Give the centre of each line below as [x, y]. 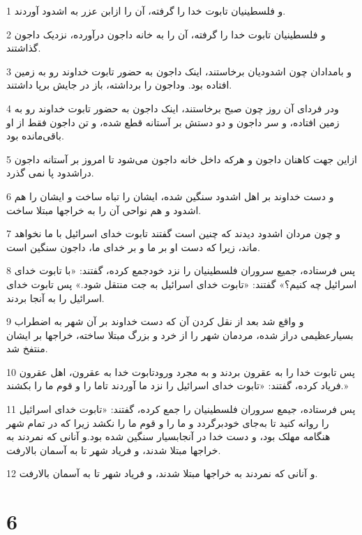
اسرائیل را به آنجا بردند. [55, 297]
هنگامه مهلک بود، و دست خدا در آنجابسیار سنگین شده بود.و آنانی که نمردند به [168, 436]
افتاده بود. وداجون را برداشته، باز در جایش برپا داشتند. [119, 85]
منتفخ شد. [27, 348]
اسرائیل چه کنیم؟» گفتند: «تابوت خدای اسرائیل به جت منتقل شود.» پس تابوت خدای [182, 284]
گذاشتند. [24, 48]
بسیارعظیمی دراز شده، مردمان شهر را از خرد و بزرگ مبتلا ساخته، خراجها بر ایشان [180, 334]
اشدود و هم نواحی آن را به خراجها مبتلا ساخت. [104, 210]
